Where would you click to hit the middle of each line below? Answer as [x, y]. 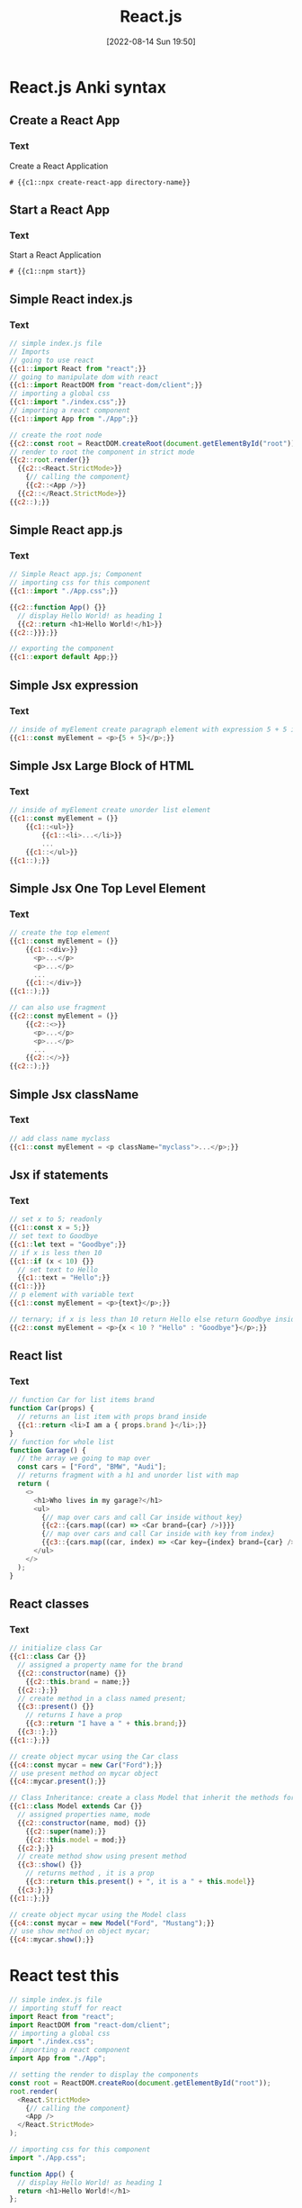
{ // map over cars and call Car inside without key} [142, 1517]
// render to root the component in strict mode [102, 452]
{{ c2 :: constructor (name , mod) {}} [82, 1823]
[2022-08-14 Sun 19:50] [151, 41]
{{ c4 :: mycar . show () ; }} [52, 1940]
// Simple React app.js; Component [76, 575]
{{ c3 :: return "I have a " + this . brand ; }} [106, 1724]
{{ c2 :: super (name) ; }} [66, 1831]
